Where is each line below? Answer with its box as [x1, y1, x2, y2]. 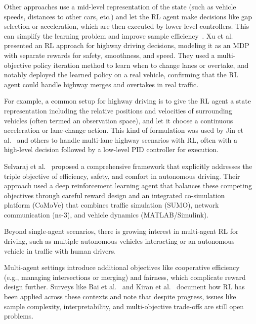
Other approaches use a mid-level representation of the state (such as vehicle [4, 1, 236, 11]
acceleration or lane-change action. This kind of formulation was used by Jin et [4, 125, 244, 135]
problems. [4, 311, 34, 321]
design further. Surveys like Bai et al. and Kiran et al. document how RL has [4, 281, 245, 292]
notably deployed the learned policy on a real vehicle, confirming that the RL [4, 69, 239, 80]
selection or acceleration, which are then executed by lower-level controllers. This [4, 21, 249, 31]
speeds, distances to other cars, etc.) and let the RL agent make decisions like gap [4, 11, 252, 21]
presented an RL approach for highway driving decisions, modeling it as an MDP [4, 40, 250, 51]
